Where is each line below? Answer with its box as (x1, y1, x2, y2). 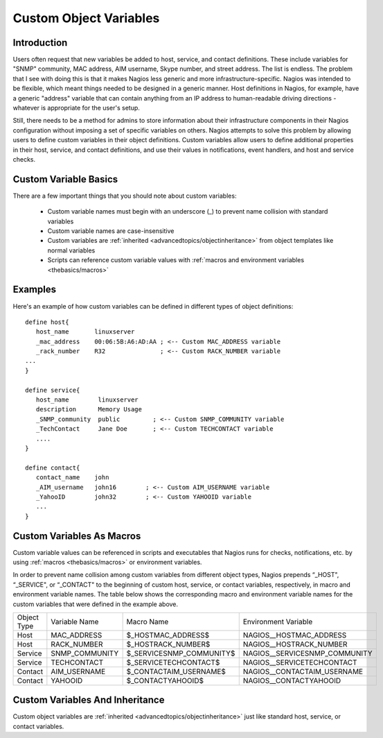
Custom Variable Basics (12, 173, 118, 185)
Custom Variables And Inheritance (12, 694, 165, 706)
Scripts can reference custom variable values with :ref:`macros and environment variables (47, 256, 305, 264)
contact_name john (35, 474, 109, 481)
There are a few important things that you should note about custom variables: (12, 191, 237, 200)
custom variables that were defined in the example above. (12, 600, 179, 608)
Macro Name (126, 617, 169, 626)
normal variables (47, 246, 96, 255)
